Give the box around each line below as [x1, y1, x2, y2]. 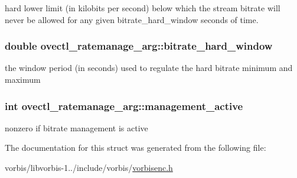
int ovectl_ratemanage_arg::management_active [5, 98, 243, 113]
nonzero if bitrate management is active [5, 121, 148, 134]
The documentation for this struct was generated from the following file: [5, 141, 266, 154]
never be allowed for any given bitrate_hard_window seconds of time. [5, 13, 259, 25]
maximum [5, 73, 41, 85]
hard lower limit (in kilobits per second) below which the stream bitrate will [5, 2, 280, 14]
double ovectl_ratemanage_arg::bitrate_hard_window [5, 38, 273, 53]
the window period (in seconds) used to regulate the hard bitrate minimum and [5, 62, 293, 74]
